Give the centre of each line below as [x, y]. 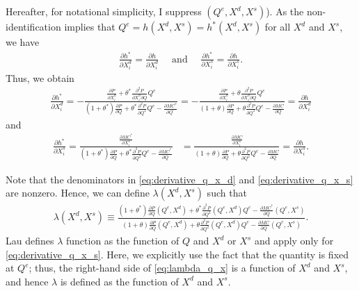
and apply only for [294, 241]
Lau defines [30, 241]
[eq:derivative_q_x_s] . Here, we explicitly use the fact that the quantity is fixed [177, 254]
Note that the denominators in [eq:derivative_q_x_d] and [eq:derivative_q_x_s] [179, 179]
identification [33, 26]
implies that [90, 26]
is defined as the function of [119, 281]
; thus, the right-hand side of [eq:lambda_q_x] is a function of [162, 268]
